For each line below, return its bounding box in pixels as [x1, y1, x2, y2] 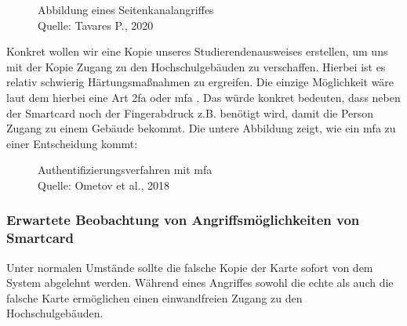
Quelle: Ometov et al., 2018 [38, 176, 169, 193]
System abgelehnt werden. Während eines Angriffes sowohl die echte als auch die [6, 274, 394, 291]
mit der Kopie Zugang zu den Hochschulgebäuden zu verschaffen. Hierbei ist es [6, 58, 386, 74]
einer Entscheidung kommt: [6, 135, 138, 151]
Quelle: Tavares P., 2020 [38, 16, 154, 33]
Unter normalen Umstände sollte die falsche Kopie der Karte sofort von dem [6, 259, 373, 275]
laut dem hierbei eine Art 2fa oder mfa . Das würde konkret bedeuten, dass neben [6, 89, 401, 105]
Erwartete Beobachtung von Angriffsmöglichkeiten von [6, 210, 360, 230]
